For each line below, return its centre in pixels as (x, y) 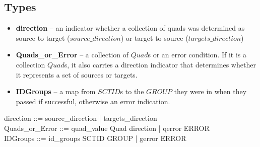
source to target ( (43, 38)
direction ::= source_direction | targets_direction (81, 118)
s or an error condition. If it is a (197, 55)
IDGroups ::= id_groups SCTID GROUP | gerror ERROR (95, 138)
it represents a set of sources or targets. (77, 74)
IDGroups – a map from (56, 91)
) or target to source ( (154, 38)
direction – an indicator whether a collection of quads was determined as (130, 28)
